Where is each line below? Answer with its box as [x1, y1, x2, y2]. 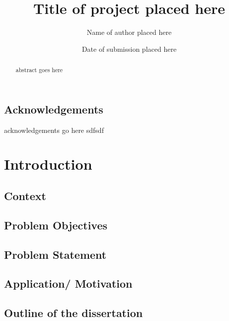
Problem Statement [4, 246, 107, 262]
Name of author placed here [86, 27, 172, 37]
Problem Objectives [4, 217, 108, 232]
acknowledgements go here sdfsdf [4, 124, 104, 135]
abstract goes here [15, 66, 63, 74]
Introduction [4, 154, 92, 174]
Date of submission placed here [81, 43, 177, 54]
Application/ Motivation [4, 276, 133, 291]
